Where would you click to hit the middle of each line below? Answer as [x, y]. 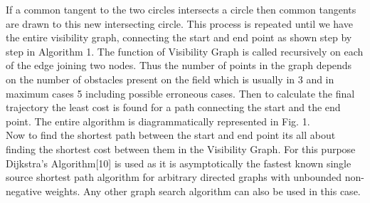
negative [24, 191]
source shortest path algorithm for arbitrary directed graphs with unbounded [174, 177]
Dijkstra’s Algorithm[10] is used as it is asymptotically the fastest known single [179, 163]
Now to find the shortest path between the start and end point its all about [171, 135]
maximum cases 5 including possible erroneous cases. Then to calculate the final [180, 93]
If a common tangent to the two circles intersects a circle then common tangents [181, 9]
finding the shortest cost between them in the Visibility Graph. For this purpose [181, 149]
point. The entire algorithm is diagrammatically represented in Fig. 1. [158, 121]
